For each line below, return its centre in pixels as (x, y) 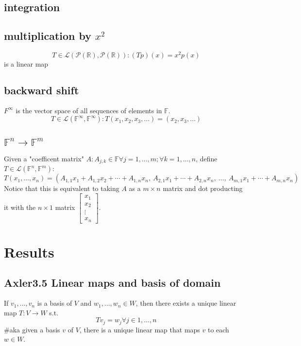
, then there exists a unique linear (186, 303)
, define (207, 159)
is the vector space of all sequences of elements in (89, 110)
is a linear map (26, 64)
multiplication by (48, 36)
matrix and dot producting (203, 188)
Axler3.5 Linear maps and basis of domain (112, 283)
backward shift (42, 90)
